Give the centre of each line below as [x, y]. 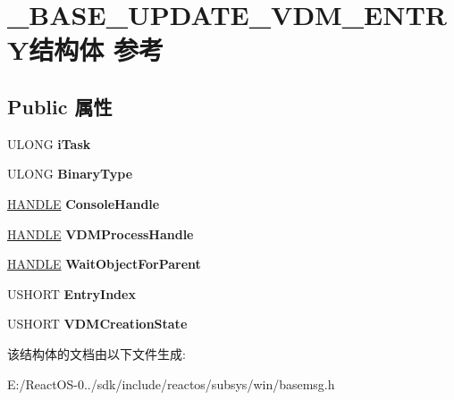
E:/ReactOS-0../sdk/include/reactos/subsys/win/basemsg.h [171, 383]
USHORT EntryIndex [71, 293]
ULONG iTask [49, 143]
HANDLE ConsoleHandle [84, 203]
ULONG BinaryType [70, 174]
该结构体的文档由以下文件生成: [97, 353]
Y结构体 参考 [86, 50]
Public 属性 [60, 106]
